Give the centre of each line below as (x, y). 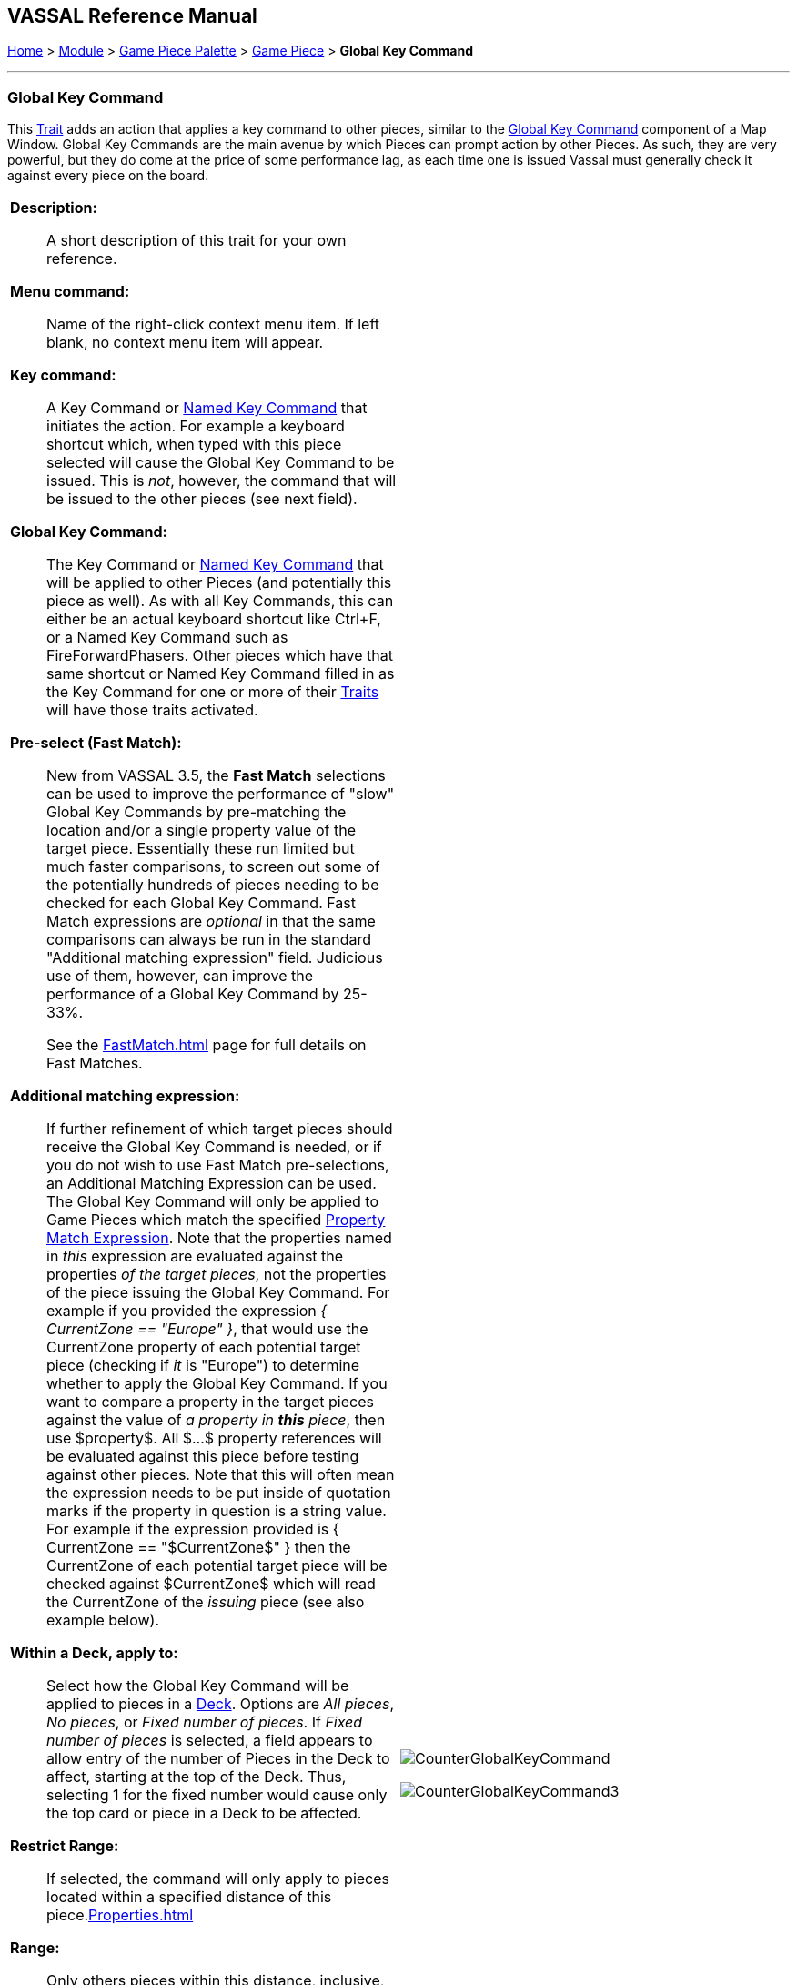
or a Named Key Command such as (167, 638)
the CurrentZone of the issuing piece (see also (206, 1602)
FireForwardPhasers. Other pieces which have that (220, 656)
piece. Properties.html (120, 1915)
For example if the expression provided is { (193, 1529)
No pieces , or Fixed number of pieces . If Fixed (205, 1722)
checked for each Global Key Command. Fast (201, 903)
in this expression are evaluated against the (195, 1256)
